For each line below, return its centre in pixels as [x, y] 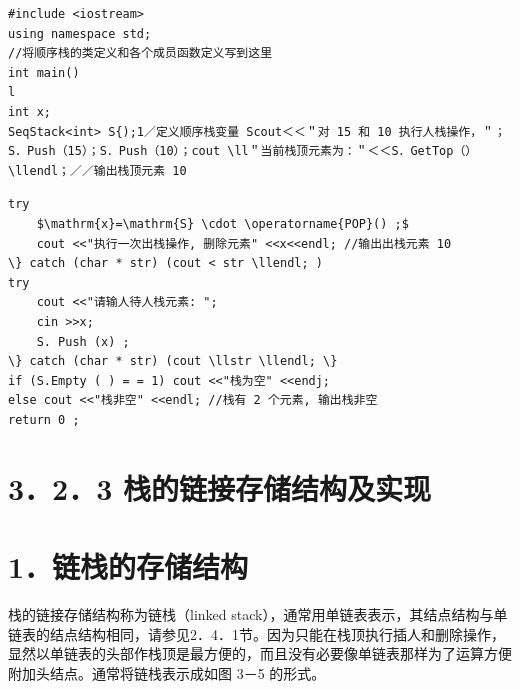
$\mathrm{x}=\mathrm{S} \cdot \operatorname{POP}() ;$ [222, 223]
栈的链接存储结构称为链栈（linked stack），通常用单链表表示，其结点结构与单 [258, 613]
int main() [44, 72]
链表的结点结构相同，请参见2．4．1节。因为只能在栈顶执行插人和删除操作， [256, 633]
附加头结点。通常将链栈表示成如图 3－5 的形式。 [167, 672]
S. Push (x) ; [83, 341]
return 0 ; [44, 419]
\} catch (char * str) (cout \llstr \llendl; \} [173, 361]
